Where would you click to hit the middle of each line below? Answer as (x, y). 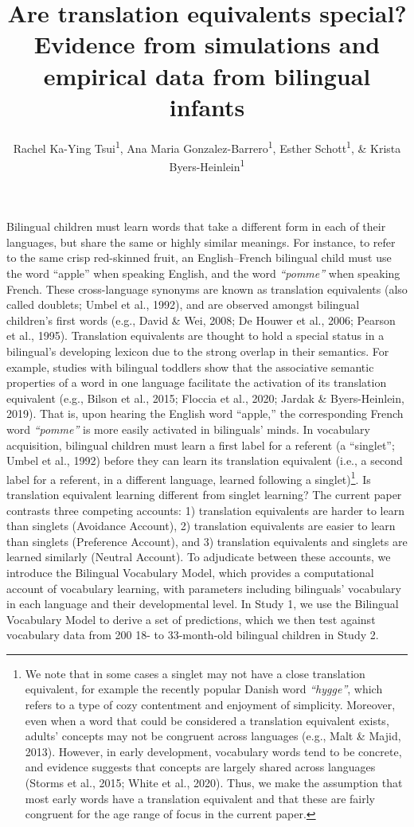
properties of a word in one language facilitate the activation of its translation (197, 382)
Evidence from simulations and (207, 44)
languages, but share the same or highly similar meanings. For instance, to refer (201, 242)
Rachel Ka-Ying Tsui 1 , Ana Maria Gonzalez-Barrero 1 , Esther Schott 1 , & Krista (207, 146)
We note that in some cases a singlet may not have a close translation (195, 673)
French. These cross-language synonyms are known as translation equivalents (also (207, 289)
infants (207, 106)
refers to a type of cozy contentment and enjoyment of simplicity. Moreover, (210, 705)
